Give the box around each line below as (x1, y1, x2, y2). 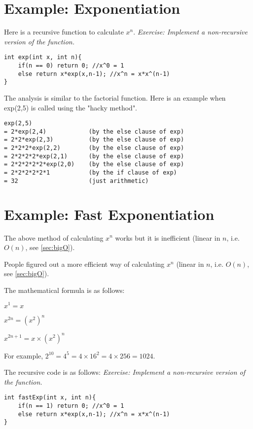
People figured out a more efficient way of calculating (4, 258, 165, 269)
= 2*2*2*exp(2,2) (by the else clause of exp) (4, 144, 184, 152)
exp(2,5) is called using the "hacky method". (4, 102, 138, 112)
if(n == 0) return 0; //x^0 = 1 (18, 62, 124, 69)
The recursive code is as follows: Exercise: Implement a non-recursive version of (4, 367, 245, 377)
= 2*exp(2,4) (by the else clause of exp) (4, 128, 184, 135)
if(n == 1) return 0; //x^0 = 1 (18, 402, 124, 409)
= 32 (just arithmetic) (4, 177, 149, 184)
